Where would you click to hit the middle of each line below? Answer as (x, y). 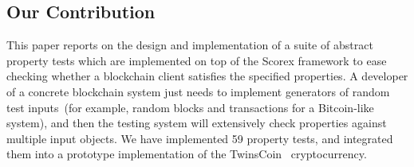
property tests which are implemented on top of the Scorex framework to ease (197, 60)
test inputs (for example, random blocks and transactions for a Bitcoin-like (190, 107)
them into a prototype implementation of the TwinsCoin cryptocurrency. (187, 154)
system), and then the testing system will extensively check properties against (197, 123)
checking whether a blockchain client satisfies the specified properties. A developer (207, 76)
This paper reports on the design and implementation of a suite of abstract (190, 45)
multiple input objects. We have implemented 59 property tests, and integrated (200, 138)
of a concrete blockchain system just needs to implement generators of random (198, 91)
